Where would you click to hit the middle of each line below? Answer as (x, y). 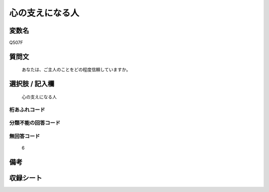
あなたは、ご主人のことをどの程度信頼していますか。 (76, 70)
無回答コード (25, 136)
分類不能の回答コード (35, 123)
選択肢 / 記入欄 (32, 84)
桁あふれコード (27, 109)
